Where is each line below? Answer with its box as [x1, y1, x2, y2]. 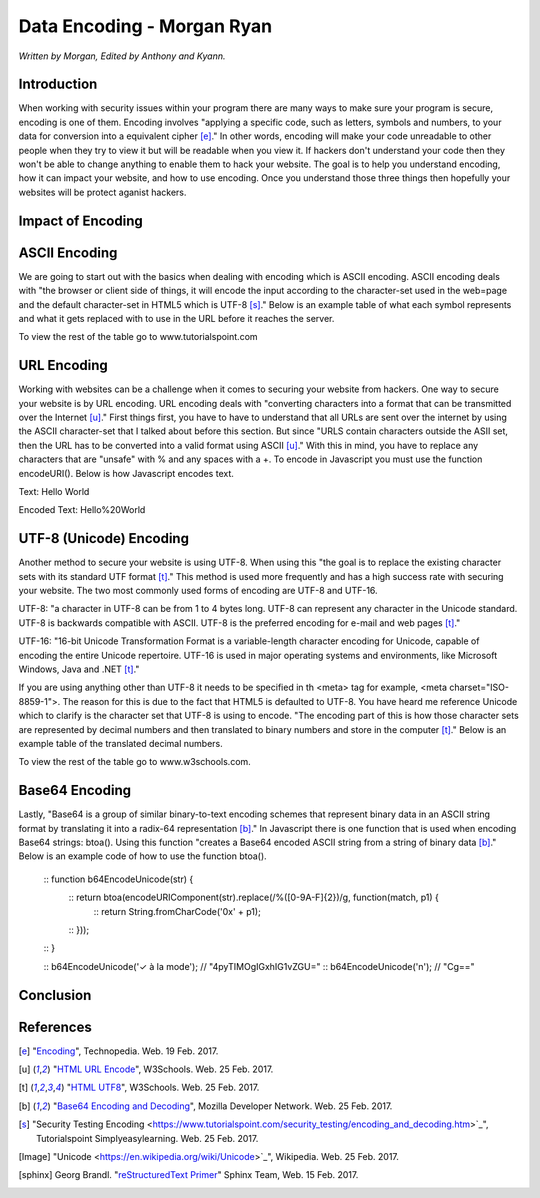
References [18, 1018, 92, 1035]
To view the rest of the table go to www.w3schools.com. [18, 756, 252, 768]
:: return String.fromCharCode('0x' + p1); [93, 905, 262, 917]
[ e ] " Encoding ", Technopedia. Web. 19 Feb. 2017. [18, 1045, 219, 1057]
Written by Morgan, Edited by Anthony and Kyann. [18, 50, 226, 62]
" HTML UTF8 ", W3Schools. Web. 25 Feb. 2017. [66, 1081, 260, 1094]
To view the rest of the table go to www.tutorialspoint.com [18, 331, 259, 343]
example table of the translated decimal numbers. [18, 737, 224, 749]
